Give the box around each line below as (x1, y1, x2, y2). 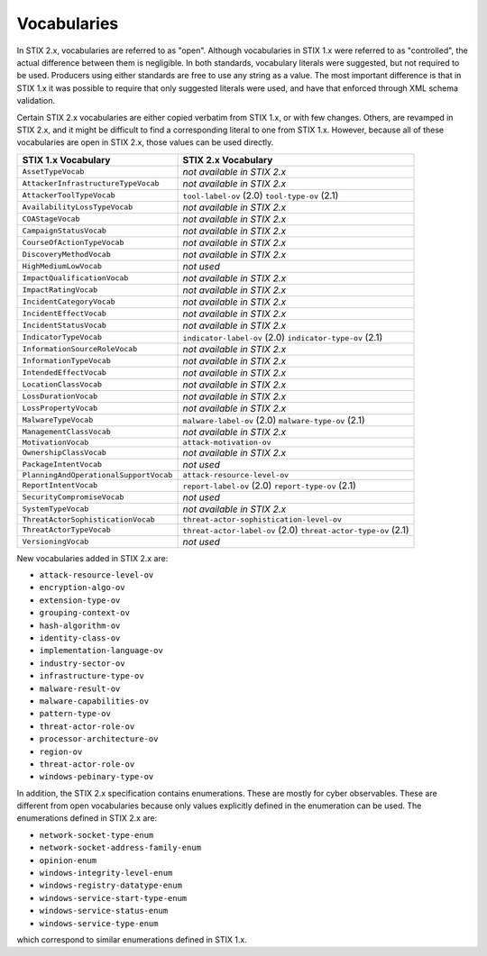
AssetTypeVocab (22, 167, 85, 177)
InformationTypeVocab (22, 356, 112, 366)
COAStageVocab (22, 214, 80, 224)
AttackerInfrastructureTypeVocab (22, 178, 160, 188)
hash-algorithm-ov (39, 620, 121, 631)
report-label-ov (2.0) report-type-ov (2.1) (182, 478, 356, 491)
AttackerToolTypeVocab (22, 190, 116, 200)
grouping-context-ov (39, 608, 131, 618)
